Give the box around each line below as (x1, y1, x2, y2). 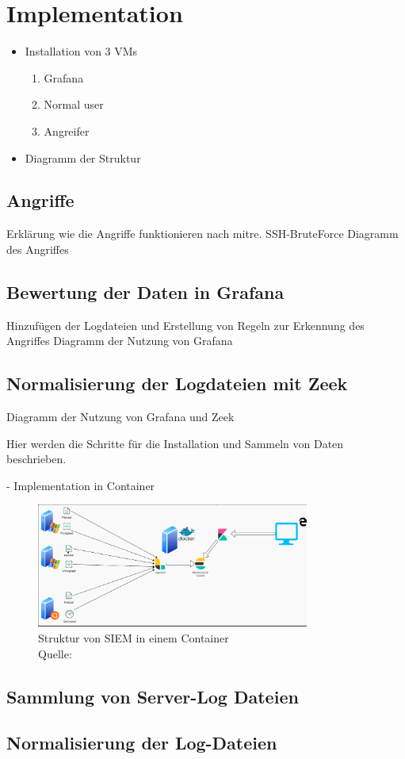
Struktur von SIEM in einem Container (38, 630, 229, 646)
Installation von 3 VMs (25, 43, 138, 59)
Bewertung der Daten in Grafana (6, 279, 285, 304)
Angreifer (44, 122, 90, 139)
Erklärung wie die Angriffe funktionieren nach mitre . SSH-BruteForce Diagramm (6, 225, 399, 242)
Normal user (44, 96, 104, 113)
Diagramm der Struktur (25, 149, 141, 166)
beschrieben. (6, 450, 67, 467)
